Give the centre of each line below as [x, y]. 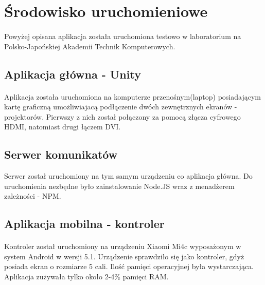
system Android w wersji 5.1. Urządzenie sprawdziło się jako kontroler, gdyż [124, 256]
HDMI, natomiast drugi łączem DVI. [63, 127]
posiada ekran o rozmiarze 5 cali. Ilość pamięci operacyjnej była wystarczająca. [129, 266]
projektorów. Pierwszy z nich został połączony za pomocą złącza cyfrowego [122, 116]
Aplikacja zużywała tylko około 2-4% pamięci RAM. [86, 277]
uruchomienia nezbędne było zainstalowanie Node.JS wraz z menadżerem [119, 186]
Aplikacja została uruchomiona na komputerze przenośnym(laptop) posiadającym [132, 96]
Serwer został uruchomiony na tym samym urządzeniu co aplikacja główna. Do [128, 176]
